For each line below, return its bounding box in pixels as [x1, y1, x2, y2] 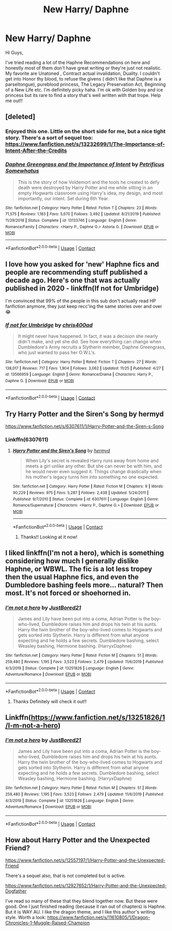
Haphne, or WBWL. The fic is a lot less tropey [5, 565, 153, 573]
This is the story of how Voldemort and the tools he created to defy [17, 179, 160, 185]
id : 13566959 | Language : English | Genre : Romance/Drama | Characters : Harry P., [5, 372, 154, 377]
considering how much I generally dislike [5, 557, 139, 565]
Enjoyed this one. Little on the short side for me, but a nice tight [5, 128, 166, 135]
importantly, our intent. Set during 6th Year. [17, 195, 109, 201]
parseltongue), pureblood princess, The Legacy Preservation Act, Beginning [5, 81, 166, 87]
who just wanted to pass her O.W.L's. [17, 349, 96, 355]
